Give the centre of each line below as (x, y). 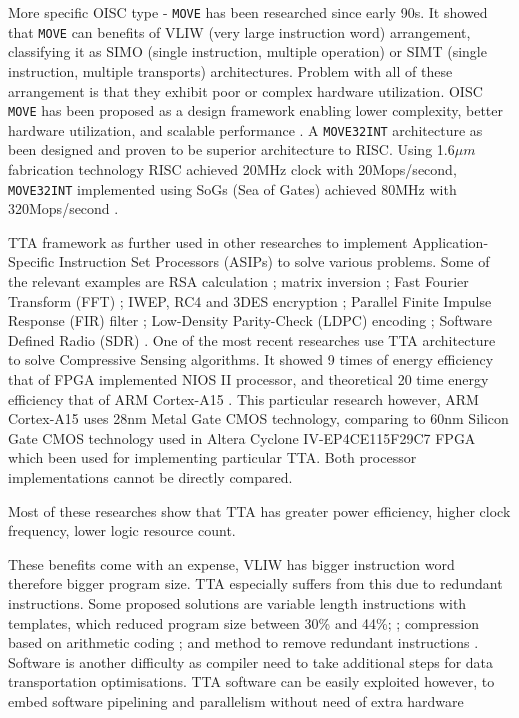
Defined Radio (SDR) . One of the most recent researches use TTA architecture (252, 339)
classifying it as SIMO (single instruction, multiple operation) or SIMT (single (247, 51)
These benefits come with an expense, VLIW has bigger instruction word (231, 563)
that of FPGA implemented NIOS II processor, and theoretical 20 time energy (248, 379)
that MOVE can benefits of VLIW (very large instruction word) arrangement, (239, 31)
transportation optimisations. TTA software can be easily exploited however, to (251, 681)
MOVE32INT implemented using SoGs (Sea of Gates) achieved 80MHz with (232, 188)
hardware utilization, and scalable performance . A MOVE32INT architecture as (245, 129)
